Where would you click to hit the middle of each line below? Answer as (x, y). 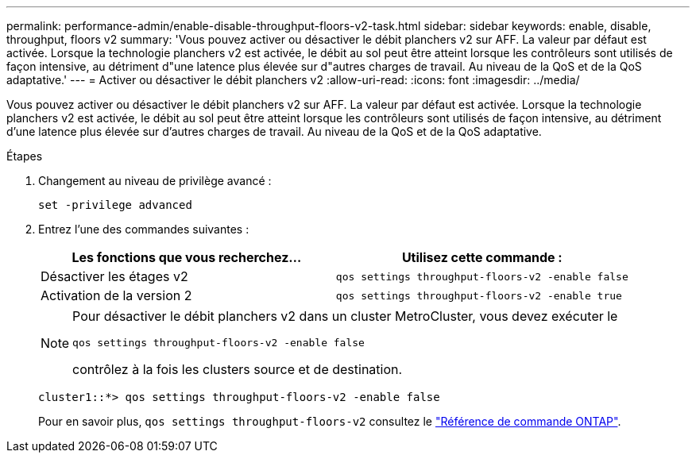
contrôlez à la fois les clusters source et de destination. (238, 369)
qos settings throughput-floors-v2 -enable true (479, 295)
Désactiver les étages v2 (114, 276)
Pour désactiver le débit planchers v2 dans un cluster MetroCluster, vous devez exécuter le (345, 316)
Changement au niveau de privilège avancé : (155, 181)
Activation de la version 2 (116, 295)
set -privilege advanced (115, 205)
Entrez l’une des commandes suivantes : (144, 229)
